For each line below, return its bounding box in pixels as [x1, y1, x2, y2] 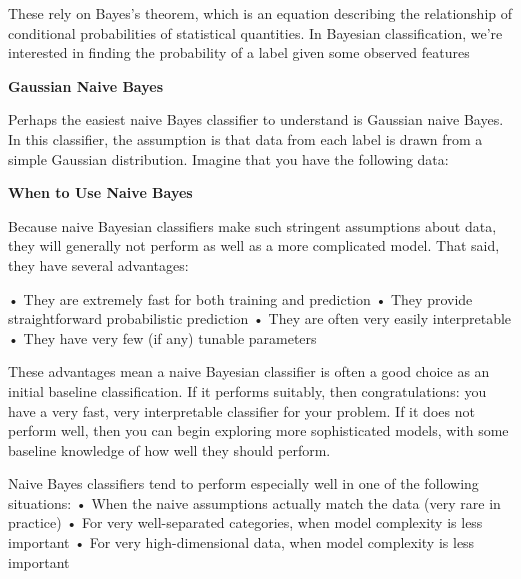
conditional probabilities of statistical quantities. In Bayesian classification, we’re [8, 22, 503, 43]
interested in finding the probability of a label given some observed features [8, 42, 470, 63]
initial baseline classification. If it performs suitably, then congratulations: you [8, 380, 487, 401]
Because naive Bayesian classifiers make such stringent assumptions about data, [8, 215, 497, 236]
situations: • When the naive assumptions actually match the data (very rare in [8, 492, 501, 513]
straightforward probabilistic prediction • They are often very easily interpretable [8, 308, 512, 329]
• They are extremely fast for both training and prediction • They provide [8, 288, 473, 309]
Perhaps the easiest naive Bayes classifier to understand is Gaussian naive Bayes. [8, 109, 504, 130]
